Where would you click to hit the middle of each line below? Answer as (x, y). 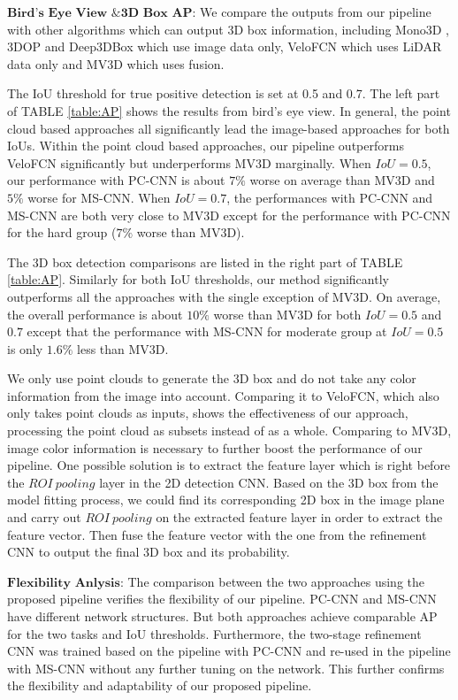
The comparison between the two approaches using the (276, 581)
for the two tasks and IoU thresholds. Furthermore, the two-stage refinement (214, 633)
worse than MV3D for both (287, 314)
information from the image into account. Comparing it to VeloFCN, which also (223, 395)
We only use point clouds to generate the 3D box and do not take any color (212, 378)
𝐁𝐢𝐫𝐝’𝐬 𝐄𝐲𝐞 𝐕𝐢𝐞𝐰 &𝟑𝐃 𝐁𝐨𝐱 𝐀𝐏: (102, 13)
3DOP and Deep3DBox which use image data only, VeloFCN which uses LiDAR (225, 46)
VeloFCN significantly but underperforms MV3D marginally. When (189, 162)
